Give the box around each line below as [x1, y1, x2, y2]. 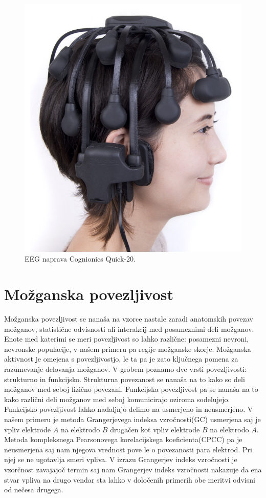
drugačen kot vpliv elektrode [110, 424, 200, 434]
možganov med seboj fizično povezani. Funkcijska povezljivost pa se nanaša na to [4, 384, 258, 394]
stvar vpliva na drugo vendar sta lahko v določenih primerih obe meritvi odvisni [4, 474, 255, 485]
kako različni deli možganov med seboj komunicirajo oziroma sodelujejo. [4, 393, 230, 404]
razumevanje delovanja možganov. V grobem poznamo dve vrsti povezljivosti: [4, 364, 247, 374]
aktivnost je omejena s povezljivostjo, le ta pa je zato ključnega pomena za [4, 353, 238, 364]
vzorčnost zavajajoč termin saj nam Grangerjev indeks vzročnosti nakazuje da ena [4, 464, 262, 474]
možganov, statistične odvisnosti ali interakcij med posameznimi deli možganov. [4, 323, 254, 334]
